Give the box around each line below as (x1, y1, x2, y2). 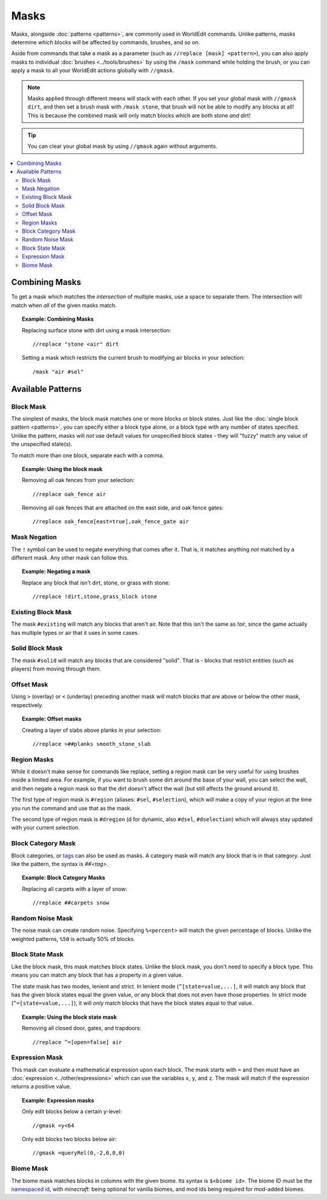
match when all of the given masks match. (11, 301, 117, 309)
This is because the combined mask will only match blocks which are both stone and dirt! (27, 112, 251, 119)
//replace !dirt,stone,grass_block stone (32, 593, 157, 600)
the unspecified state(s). (11, 440, 73, 448)
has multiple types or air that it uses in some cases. (11, 629, 139, 636)
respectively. (11, 701, 44, 709)
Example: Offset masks (22, 716, 82, 723)
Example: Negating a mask (22, 568, 91, 575)
